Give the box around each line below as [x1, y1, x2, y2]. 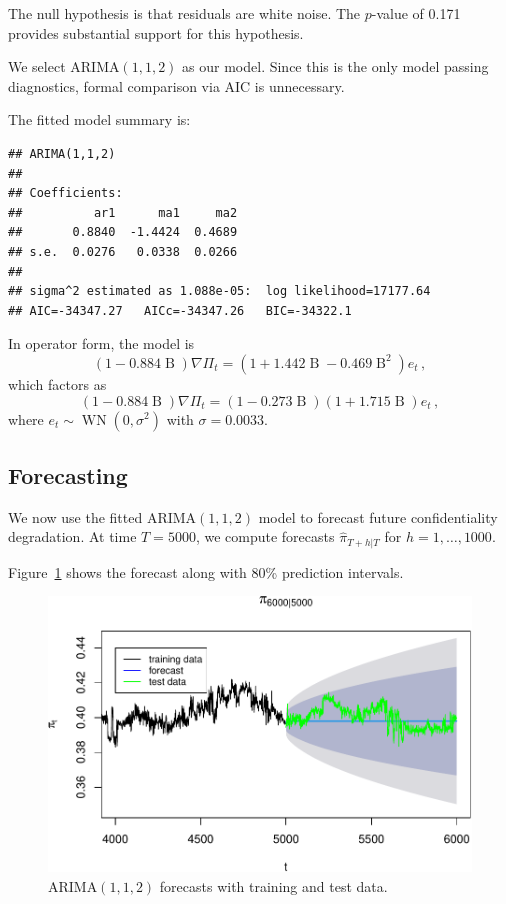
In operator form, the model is [8, 333, 195, 354]
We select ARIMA [8, 56, 120, 77]
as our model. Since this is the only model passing [182, 56, 489, 77]
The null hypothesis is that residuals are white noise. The [8, 3, 361, 23]
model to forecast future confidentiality [258, 506, 498, 527]
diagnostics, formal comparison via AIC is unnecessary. [8, 75, 345, 96]
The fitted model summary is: [8, 109, 191, 130]
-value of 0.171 [371, 3, 461, 23]
